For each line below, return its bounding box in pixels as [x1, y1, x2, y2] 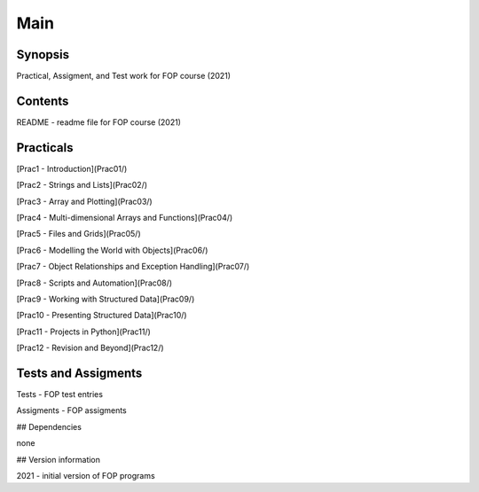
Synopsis [16, 47, 70, 62]
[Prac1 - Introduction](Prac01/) [16, 163, 128, 174]
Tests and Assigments [16, 365, 143, 380]
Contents [16, 93, 69, 108]
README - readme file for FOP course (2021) [16, 116, 182, 128]
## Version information [16, 454, 101, 465]
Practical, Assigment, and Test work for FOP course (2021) [16, 71, 231, 82]
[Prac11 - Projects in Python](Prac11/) [16, 326, 151, 337]
